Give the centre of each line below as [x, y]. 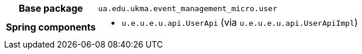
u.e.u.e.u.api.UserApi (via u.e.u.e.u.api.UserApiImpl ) [240, 22]
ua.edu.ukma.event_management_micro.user [188, 8]
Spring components [51, 27]
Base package [51, 8]
